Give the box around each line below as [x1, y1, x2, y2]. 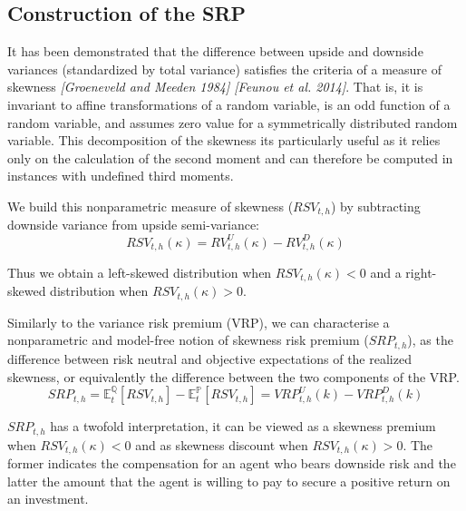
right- [405, 262, 437, 281]
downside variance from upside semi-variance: [7, 215, 259, 234]
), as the [407, 330, 453, 349]
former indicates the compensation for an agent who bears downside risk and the [7, 454, 456, 472]
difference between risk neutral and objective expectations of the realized [7, 349, 412, 368]
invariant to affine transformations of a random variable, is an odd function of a [7, 94, 451, 113]
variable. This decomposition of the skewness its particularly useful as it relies [7, 131, 441, 150]
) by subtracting [330, 196, 421, 215]
